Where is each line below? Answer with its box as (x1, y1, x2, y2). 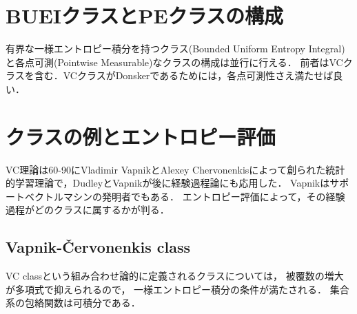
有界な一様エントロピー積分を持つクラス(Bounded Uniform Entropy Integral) (6, 41, 345, 56)
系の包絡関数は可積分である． (6, 295, 141, 310)
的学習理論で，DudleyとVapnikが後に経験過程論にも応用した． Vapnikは (6, 176, 330, 190)
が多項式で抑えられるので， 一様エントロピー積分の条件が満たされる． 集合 (6, 282, 349, 296)
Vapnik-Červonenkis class (6, 236, 191, 258)
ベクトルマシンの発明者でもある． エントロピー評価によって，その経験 (24, 189, 345, 203)
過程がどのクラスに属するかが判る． (6, 202, 170, 217)
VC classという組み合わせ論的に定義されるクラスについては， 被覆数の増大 (6, 269, 344, 283)
